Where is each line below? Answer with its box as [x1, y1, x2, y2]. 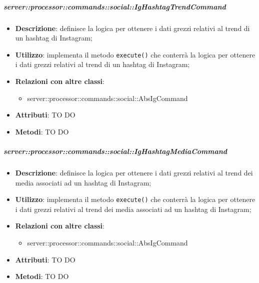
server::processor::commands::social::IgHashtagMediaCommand [3, 145, 227, 156]
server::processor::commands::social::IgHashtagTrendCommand [3, 1, 226, 11]
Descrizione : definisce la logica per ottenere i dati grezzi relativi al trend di [15, 22, 250, 33]
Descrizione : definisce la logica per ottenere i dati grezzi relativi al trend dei [15, 167, 253, 177]
